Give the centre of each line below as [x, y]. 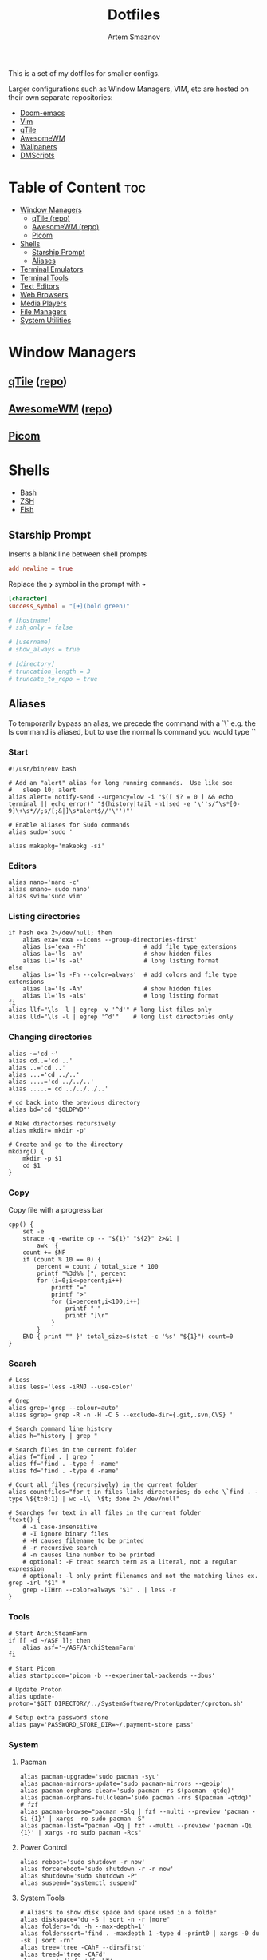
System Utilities [45, 320]
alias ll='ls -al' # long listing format [121, 961]
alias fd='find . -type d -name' [64, 1471]
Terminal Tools [44, 277]
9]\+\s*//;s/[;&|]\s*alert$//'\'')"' [71, 811]
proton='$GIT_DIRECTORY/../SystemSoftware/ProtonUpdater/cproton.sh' [126, 1703]
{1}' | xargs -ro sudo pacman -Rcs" [80, 1832]
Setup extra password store [62, 1717]
